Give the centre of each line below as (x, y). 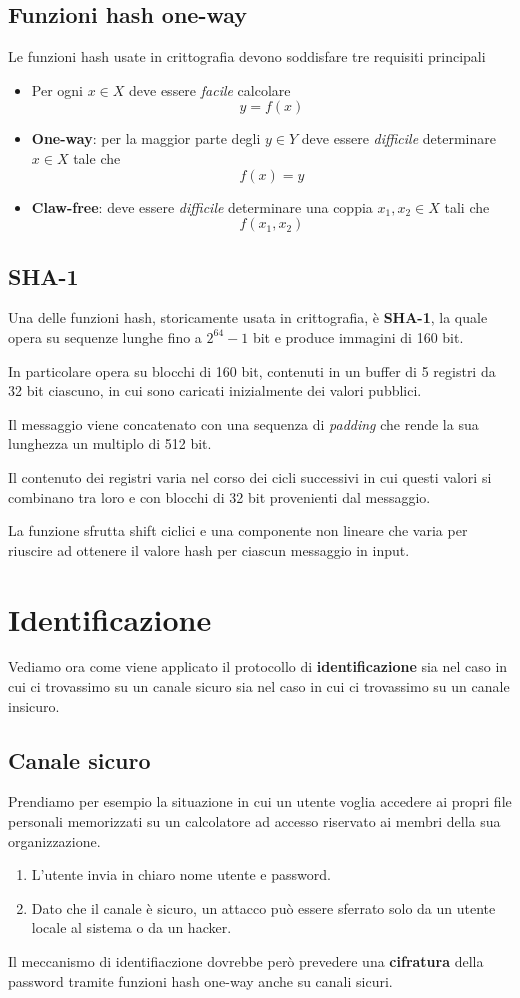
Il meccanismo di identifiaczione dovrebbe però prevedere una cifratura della (246, 960)
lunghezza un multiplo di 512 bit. (110, 443)
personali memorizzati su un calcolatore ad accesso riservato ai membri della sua (254, 821)
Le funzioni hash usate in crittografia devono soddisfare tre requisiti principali (247, 56)
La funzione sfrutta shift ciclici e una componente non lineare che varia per (238, 530)
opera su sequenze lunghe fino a (105, 336)
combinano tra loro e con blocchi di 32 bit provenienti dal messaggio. (219, 496)
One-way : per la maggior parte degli (146, 138)
